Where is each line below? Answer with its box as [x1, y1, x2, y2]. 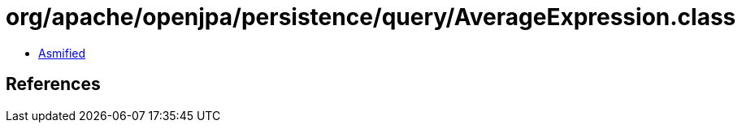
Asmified [38, 45, 86, 60]
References [6, 74, 101, 95]
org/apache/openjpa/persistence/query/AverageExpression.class [6, 3, 736, 31]
